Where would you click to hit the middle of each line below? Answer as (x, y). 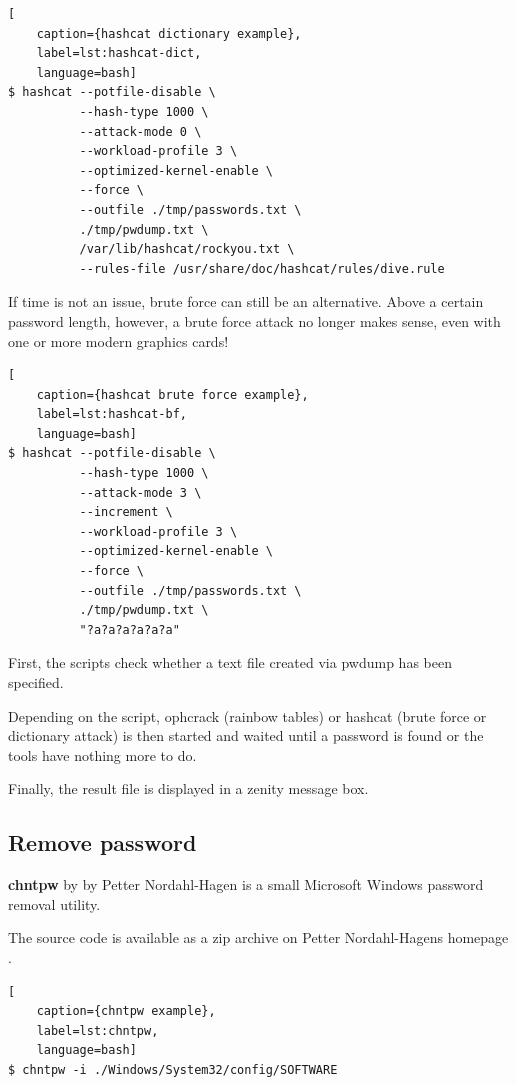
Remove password (102, 842)
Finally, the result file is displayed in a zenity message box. (188, 788)
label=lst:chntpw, (97, 1030)
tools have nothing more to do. (102, 754)
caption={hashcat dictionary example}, (169, 33)
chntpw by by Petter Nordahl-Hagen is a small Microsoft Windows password (246, 884)
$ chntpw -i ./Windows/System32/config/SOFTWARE (173, 1069)
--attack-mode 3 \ (140, 492)
